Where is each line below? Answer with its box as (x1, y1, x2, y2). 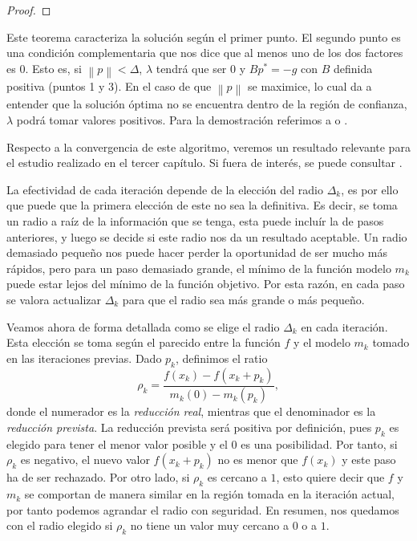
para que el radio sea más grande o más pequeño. (122, 291, 365, 307)
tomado (372, 334, 410, 351)
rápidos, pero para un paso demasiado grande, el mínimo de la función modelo (6, 259, 391, 276)
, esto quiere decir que (276, 469, 385, 486)
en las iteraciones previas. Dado (6, 349, 162, 366)
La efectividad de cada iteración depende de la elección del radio (6, 181, 323, 197)
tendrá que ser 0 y (156, 59, 246, 76)
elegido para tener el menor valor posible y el (6, 435, 228, 452)
